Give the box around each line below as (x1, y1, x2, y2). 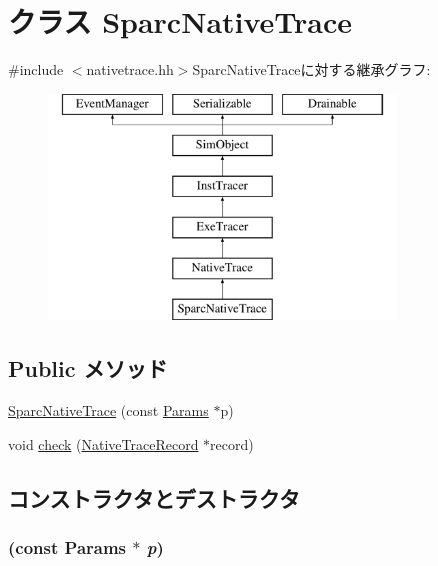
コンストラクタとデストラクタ (8, 482, 300, 513)
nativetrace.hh (86, 59, 174, 80)
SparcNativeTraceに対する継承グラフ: (192, 59, 431, 80)
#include (8, 59, 64, 80)
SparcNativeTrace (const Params (8, 400, 209, 421)
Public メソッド (8, 353, 168, 384)
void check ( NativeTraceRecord (8, 433, 199, 454)
